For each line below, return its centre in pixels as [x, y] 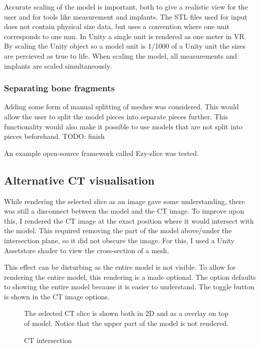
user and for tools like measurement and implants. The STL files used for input [126, 16]
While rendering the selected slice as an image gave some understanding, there [124, 201]
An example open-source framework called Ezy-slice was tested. [101, 153]
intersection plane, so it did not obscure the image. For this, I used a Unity [119, 240]
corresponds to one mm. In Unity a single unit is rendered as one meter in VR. [125, 36]
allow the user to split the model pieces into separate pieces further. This [116, 116]
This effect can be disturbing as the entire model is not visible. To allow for [120, 267]
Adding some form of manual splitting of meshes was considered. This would [121, 107]
